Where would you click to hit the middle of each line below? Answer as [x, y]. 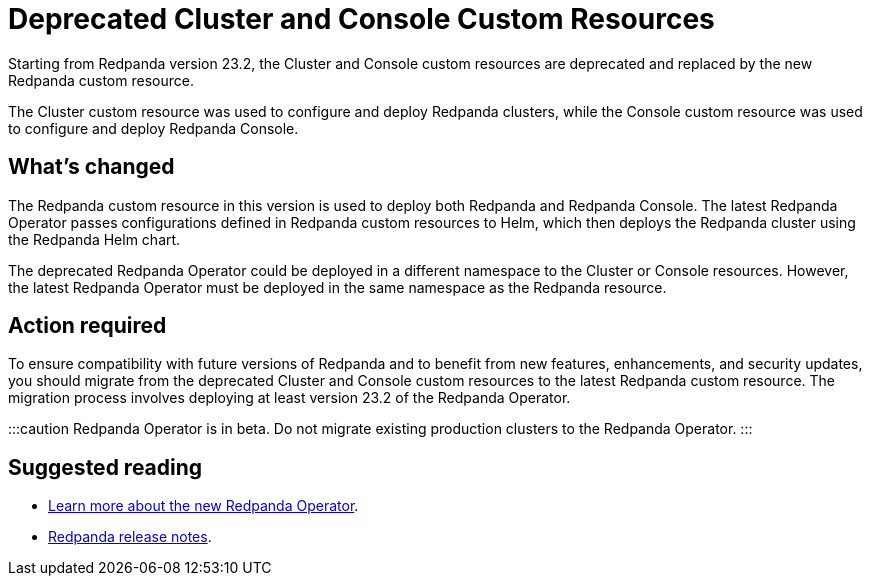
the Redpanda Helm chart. [94, 239]
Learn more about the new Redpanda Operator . [203, 506]
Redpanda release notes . [130, 537]
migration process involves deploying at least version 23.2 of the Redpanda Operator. [289, 398]
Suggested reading [105, 467]
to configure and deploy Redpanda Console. [153, 128]
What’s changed [91, 167]
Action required [87, 326]
